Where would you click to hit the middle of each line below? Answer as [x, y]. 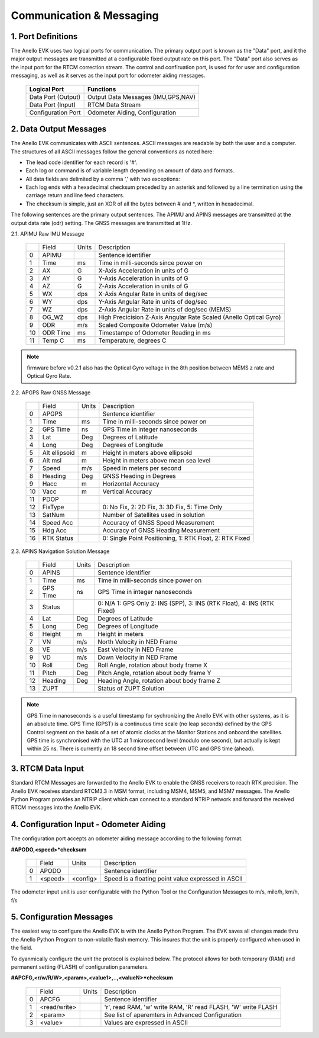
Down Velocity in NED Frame [138, 657]
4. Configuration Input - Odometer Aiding [88, 825]
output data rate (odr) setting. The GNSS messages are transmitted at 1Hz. [101, 223]
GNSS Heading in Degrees [139, 476]
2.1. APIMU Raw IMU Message [48, 234]
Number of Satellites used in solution [154, 515]
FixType [53, 507]
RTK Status [58, 538]
